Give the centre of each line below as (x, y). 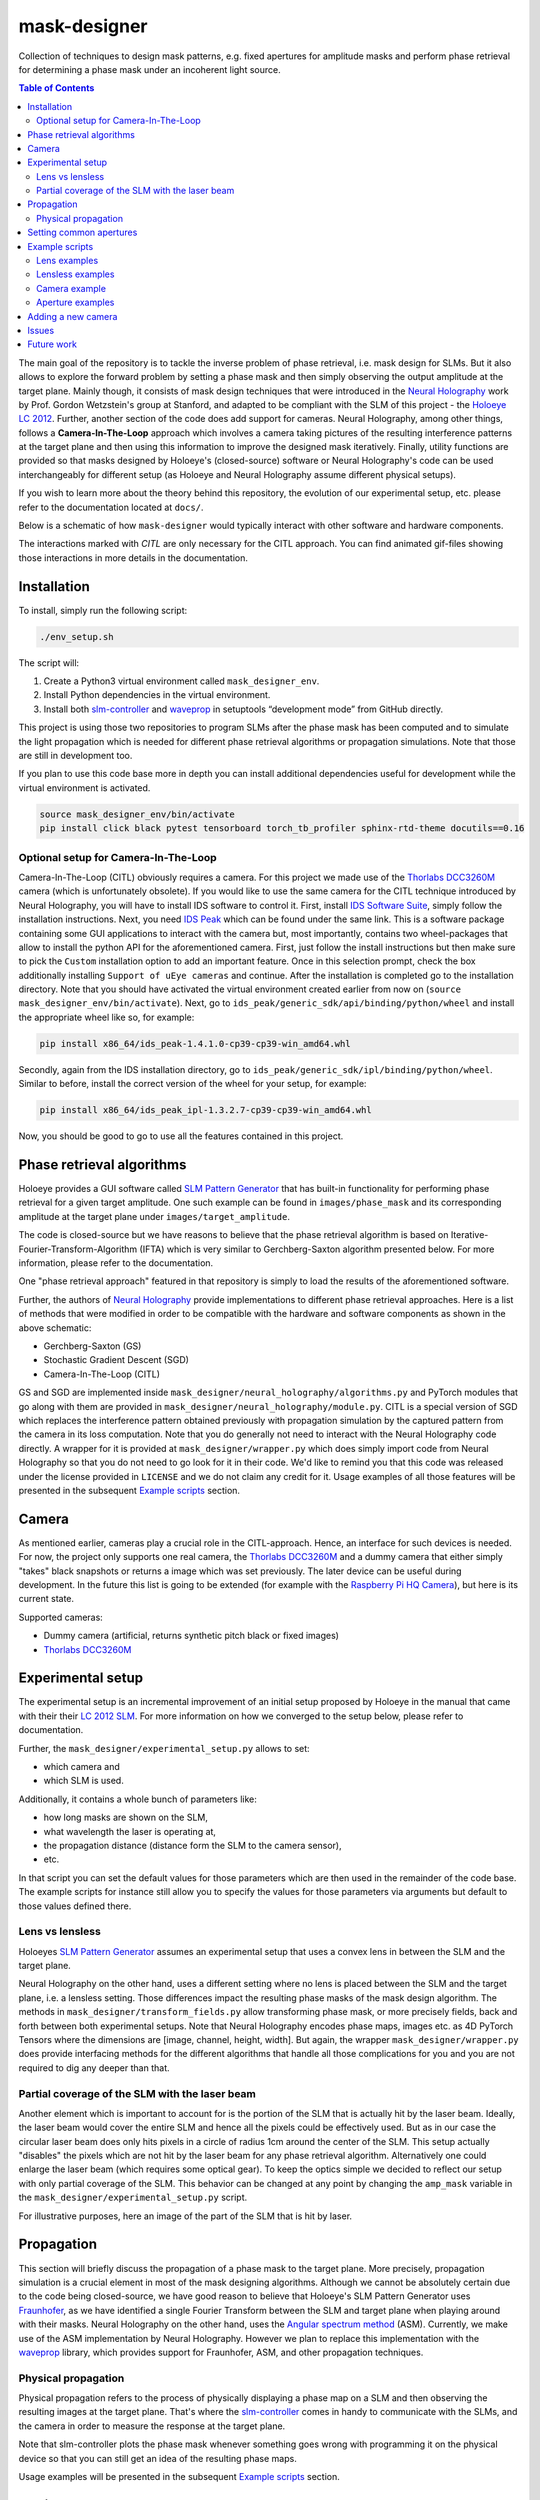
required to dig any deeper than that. (94, 2067)
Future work (52, 344)
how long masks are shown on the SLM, (126, 1817)
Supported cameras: (61, 1617)
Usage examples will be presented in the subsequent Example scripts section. (179, 2476)
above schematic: (55, 1327)
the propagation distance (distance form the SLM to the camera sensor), (192, 1845)
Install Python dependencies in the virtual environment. (157, 695)
